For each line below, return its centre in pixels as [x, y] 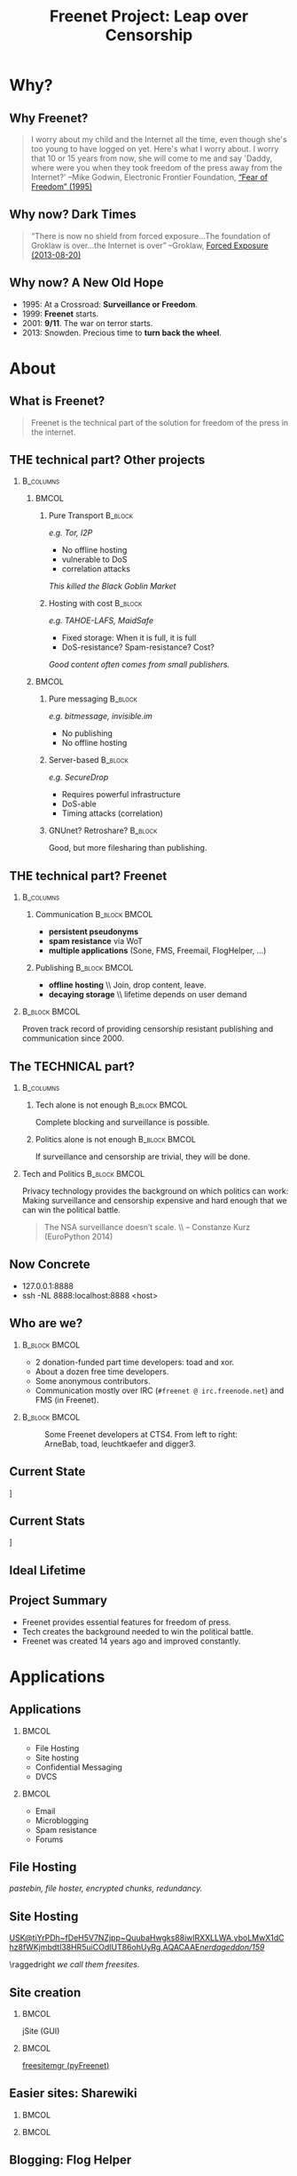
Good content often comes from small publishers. [139, 665]
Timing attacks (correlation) [113, 813]
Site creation [45, 1992]
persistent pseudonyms [94, 932]
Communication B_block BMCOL [94, 915]
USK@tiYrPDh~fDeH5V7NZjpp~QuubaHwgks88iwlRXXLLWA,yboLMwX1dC [147, 1938]
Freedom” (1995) [62, 187]
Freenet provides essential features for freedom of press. [127, 1622]
